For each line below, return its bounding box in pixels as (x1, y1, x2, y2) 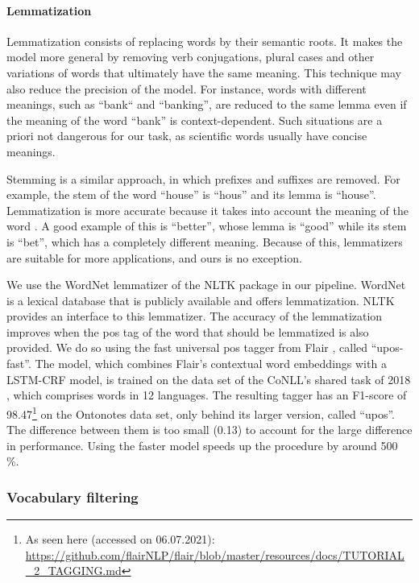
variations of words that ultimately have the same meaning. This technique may (6, 64, 401, 81)
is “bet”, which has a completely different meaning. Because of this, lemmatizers (6, 233, 403, 250)
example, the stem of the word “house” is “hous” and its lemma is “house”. (6, 186, 376, 203)
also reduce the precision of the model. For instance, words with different (6, 80, 367, 97)
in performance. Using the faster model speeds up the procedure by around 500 (6, 436, 398, 453)
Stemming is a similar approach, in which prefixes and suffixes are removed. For (6, 170, 400, 187)
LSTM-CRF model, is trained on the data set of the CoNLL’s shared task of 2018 (6, 370, 411, 387)
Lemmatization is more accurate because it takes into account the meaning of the (6, 201, 409, 218)
